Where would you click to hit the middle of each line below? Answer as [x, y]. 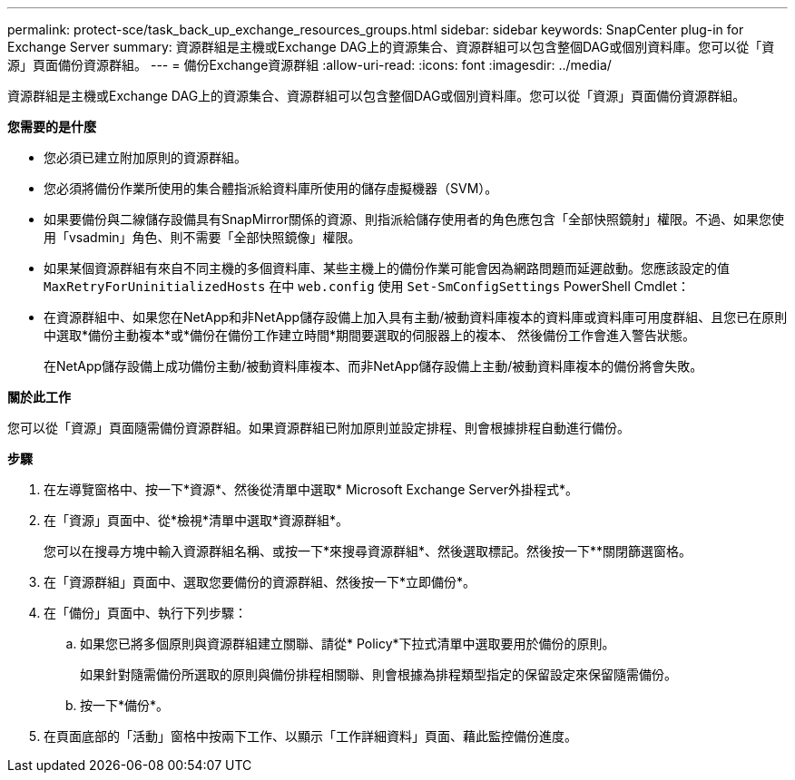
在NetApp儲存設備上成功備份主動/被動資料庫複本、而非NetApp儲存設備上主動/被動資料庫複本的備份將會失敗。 [373, 366]
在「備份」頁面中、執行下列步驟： [145, 613]
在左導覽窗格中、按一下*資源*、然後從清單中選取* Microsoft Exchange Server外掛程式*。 [311, 489]
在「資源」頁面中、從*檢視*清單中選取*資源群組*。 [196, 520]
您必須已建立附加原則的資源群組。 [145, 157]
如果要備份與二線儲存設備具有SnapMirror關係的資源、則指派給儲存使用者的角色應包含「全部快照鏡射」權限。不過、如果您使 [414, 219]
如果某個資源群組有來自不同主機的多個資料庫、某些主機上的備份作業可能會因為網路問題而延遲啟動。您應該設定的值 [387, 268]
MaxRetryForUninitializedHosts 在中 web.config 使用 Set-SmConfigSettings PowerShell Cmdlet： [367, 286]
